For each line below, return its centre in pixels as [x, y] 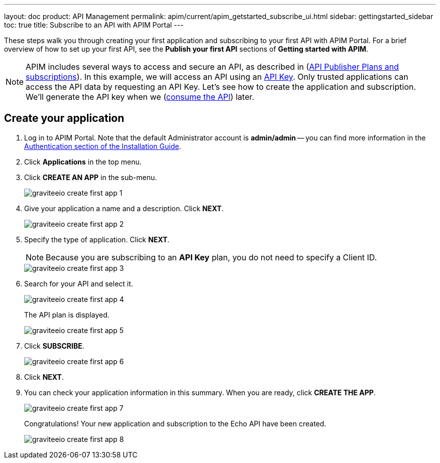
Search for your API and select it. [79, 283]
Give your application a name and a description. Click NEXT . [124, 208]
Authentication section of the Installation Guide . [103, 146]
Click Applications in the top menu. [83, 162]
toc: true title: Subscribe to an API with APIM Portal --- [94, 25]
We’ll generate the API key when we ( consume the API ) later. [140, 97]
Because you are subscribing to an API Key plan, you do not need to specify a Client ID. [211, 257]
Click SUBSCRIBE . [54, 346]
